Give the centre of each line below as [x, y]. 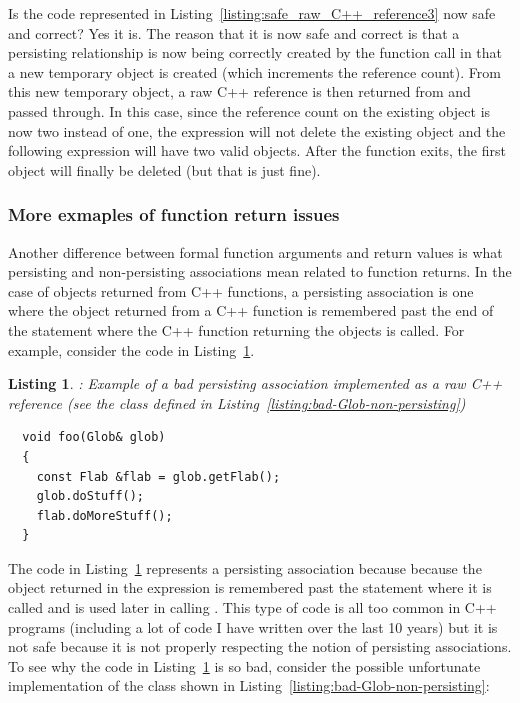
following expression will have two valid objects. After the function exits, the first [257, 150]
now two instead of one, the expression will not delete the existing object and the [257, 130]
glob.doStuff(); [90, 496]
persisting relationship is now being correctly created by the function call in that [255, 52]
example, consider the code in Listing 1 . [131, 349]
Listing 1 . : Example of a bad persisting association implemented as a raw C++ [255, 383]
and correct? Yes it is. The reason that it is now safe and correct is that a [234, 32]
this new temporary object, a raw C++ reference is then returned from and [239, 91]
